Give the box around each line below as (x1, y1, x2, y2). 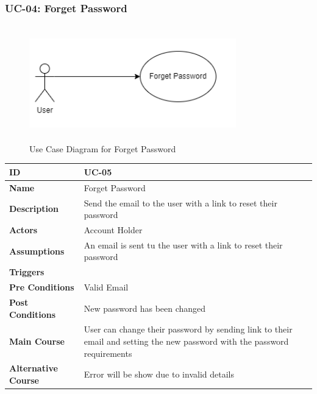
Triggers (9, 266, 45, 278)
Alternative (9, 362, 58, 375)
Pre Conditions (9, 281, 74, 294)
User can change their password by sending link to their (84, 323, 293, 336)
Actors (9, 223, 38, 236)
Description (9, 202, 59, 215)
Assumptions (9, 244, 65, 257)
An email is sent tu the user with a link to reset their (84, 238, 283, 251)
